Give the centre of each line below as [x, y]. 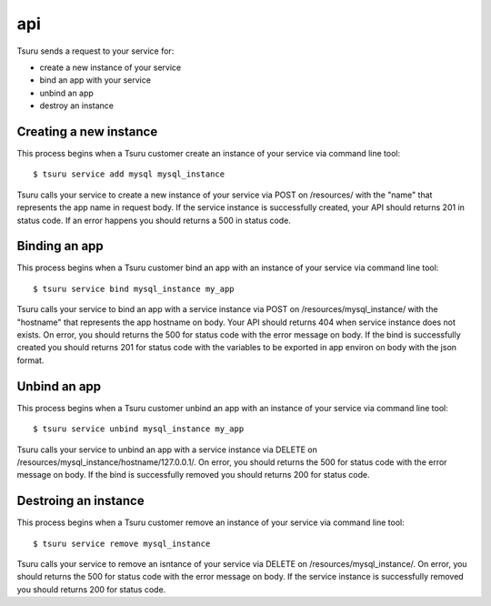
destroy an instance [76, 106]
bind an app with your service [95, 80]
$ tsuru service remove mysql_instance [122, 543]
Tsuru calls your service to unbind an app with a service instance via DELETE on [167, 449]
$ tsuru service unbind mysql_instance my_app [139, 429]
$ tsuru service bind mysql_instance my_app [134, 288]
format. [30, 360]
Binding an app [60, 246]
